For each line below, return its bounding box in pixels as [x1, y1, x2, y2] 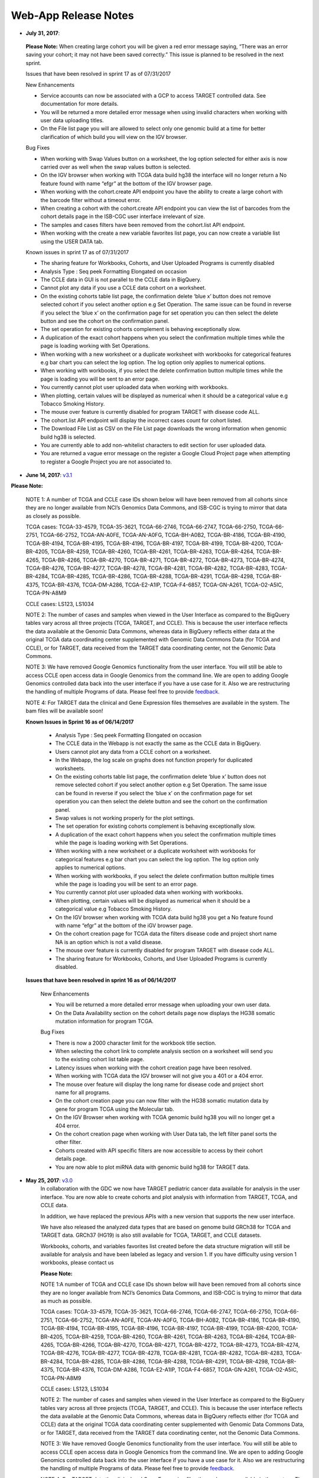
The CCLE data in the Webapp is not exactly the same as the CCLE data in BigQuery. [55, 740, 261, 747]
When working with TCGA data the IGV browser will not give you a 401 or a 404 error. [55, 1072, 263, 1080]
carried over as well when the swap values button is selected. [40, 163, 191, 171]
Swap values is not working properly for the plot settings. [55, 814, 195, 821]
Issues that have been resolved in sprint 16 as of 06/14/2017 [25, 977, 177, 984]
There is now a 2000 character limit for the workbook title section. [55, 1039, 217, 1046]
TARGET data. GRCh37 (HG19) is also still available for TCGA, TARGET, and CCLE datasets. [40, 1231, 262, 1239]
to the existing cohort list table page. [55, 1056, 145, 1063]
